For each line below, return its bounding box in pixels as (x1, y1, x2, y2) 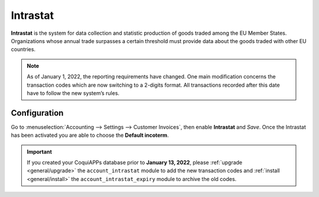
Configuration (11, 108, 64, 118)
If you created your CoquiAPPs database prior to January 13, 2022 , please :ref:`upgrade (27, 159, 242, 166)
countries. (11, 46, 35, 53)
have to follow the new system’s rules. (27, 89, 120, 97)
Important (27, 148, 53, 155)
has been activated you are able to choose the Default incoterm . (11, 132, 169, 139)
